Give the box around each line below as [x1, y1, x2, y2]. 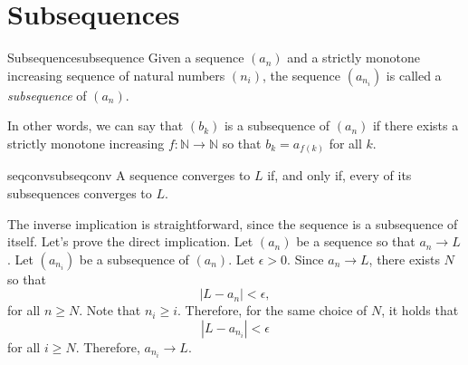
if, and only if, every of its [267, 166, 412, 185]
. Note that [79, 301, 141, 320]
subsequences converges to [7, 184, 152, 203]
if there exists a [372, 116, 459, 135]
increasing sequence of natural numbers [7, 65, 225, 84]
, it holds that [381, 301, 459, 320]
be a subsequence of [79, 249, 189, 268]
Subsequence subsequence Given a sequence [7, 48, 244, 67]
